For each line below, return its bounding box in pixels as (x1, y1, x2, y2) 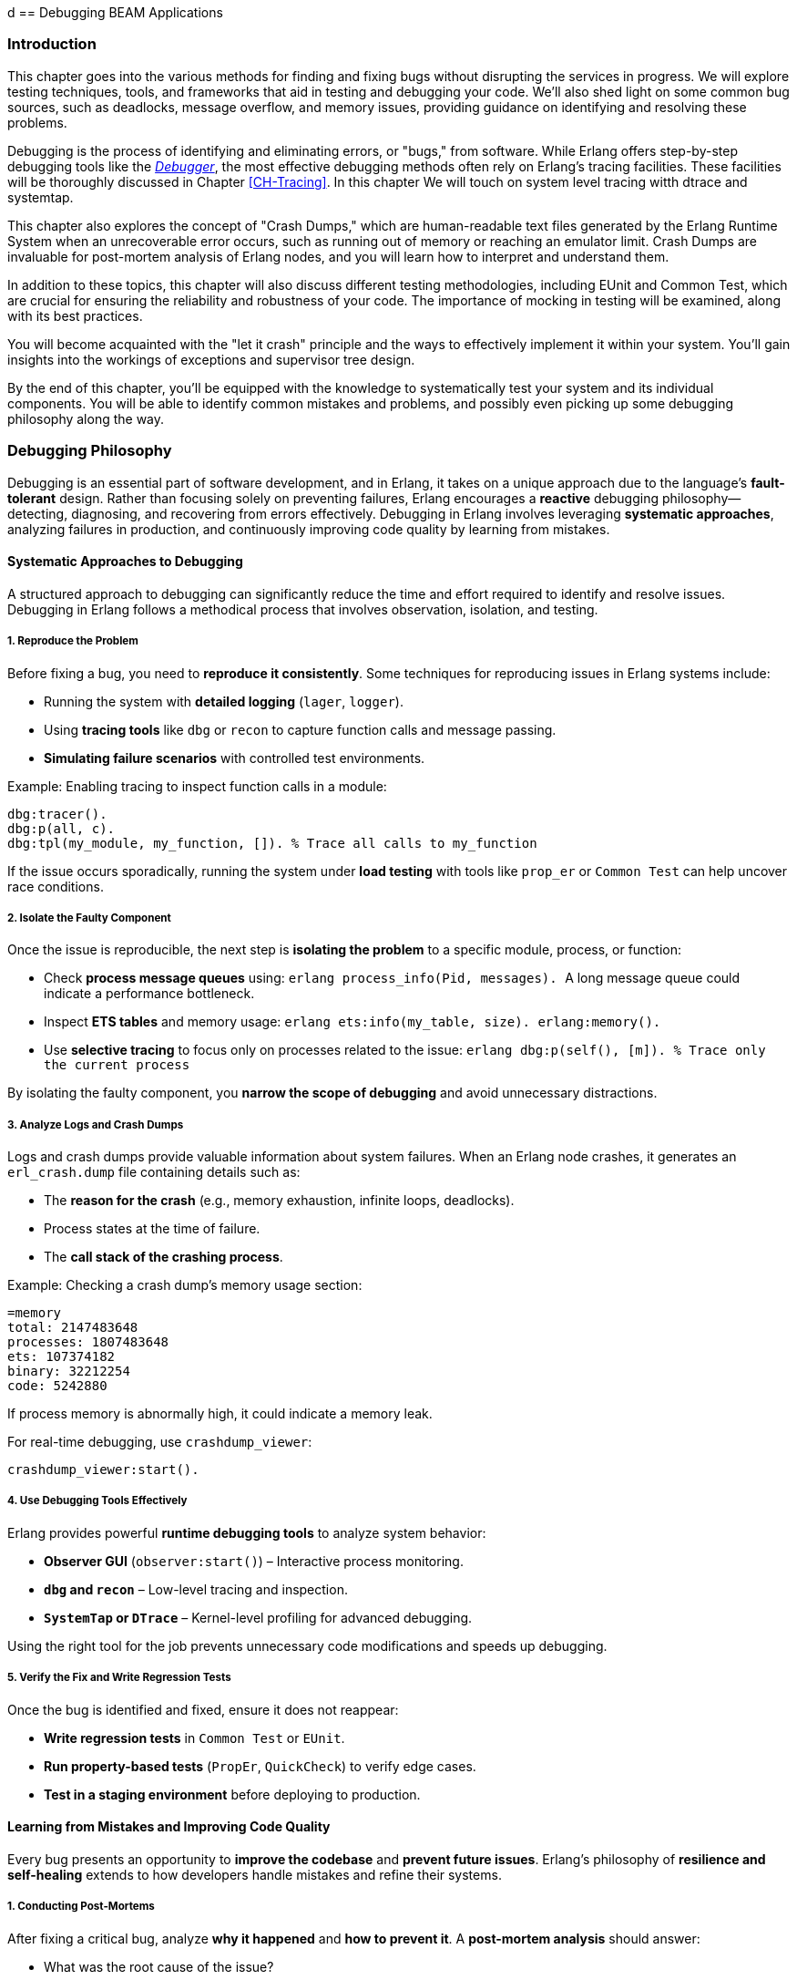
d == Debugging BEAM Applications (7, 5, 223, 20)
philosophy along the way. (7, 410, 165, 427)
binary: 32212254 (7, 1364, 130, 1379)
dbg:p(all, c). (7, 820, 116, 836)
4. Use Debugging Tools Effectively (7, 1494, 188, 1508)
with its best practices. (7, 307, 143, 324)
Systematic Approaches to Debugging (7, 553, 243, 570)
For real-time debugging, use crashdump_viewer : (7, 1434, 312, 1450)
